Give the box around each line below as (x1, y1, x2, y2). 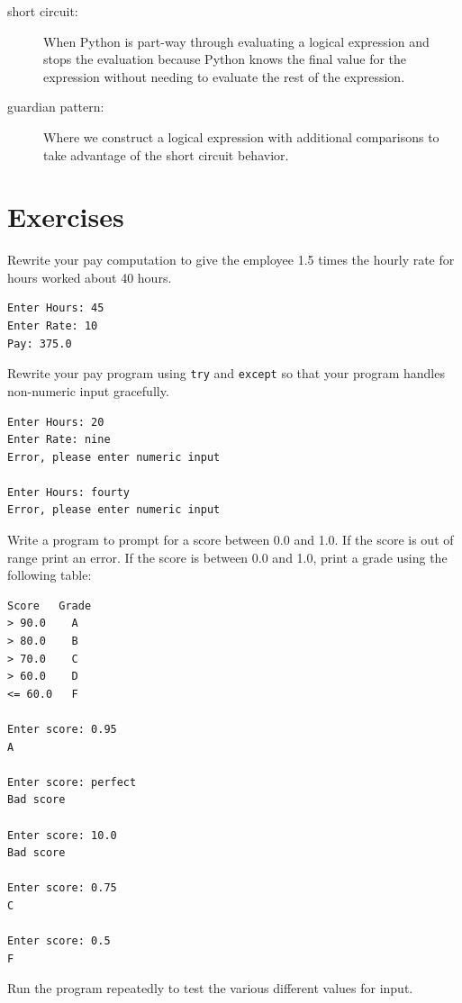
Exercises (7, 198, 124, 235)
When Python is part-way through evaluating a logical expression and (43, 32, 430, 50)
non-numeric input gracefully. (7, 381, 169, 400)
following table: (7, 565, 92, 584)
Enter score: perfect (7, 775, 137, 789)
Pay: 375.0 (7, 337, 72, 350)
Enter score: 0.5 (7, 935, 111, 948)
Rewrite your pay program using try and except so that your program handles (7, 364, 445, 383)
